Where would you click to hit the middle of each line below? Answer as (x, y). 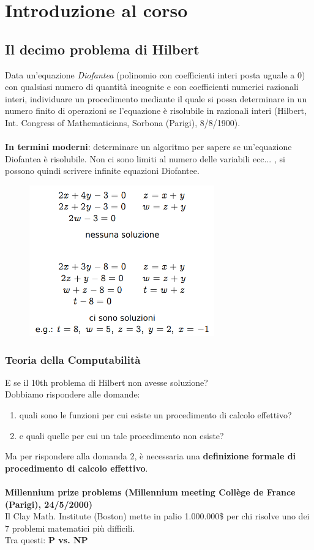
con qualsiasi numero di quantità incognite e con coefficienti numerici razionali (152, 87)
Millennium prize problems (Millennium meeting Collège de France (150, 492)
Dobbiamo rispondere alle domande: (73, 394)
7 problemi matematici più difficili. (70, 528)
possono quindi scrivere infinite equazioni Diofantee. (102, 171)
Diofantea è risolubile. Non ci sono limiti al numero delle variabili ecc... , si (145, 158)
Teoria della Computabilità (73, 359)
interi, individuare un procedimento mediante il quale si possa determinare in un (156, 98)
